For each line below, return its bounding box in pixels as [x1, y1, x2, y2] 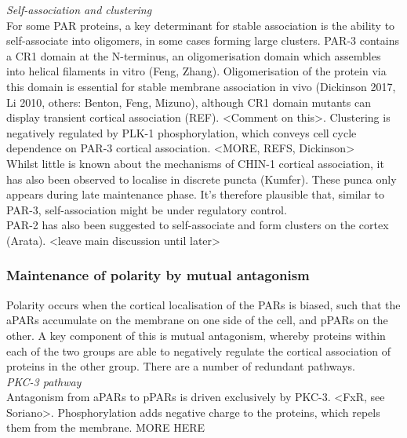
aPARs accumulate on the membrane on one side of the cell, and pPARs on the [6, 312, 388, 328]
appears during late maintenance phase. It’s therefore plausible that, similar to [6, 186, 385, 203]
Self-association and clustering [6, 2, 152, 17]
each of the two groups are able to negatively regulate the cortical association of [6, 342, 391, 359]
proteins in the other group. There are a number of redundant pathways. [6, 358, 355, 374]
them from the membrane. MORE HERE [6, 419, 205, 436]
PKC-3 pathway [6, 373, 82, 389]
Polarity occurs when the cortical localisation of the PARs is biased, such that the [6, 296, 401, 312]
